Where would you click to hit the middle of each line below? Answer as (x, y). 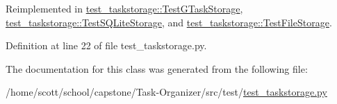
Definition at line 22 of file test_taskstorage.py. (106, 45)
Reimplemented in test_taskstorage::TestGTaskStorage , (124, 8)
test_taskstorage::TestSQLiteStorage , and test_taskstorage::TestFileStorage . (169, 22)
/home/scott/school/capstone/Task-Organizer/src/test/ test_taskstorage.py (166, 92)
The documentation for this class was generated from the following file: (157, 68)
